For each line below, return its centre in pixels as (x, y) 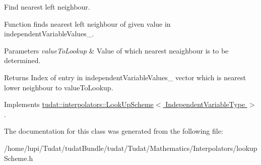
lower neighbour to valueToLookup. (59, 87)
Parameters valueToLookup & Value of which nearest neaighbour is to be (116, 50)
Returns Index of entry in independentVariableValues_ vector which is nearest (125, 77)
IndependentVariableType (205, 104)
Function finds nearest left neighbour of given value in (87, 23)
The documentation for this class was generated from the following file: (114, 131)
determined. (22, 60)
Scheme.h (19, 158)
